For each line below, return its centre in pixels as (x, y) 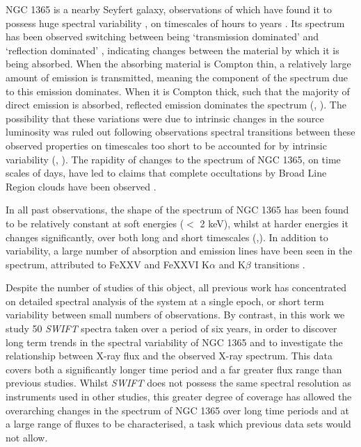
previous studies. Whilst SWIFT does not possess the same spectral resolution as (178, 383)
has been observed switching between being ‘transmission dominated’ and (162, 36)
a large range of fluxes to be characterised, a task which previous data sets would (178, 424)
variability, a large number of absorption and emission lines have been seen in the (179, 251)
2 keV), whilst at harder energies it (274, 223)
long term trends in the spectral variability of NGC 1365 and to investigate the (174, 342)
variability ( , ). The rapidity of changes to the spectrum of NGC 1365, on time (173, 159)
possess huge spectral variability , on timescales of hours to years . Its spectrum (175, 23)
